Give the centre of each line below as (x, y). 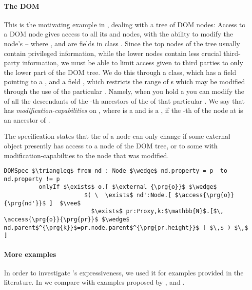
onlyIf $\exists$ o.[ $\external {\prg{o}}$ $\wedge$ (128, 187)
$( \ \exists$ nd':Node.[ (128, 195)
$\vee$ (70, 203)
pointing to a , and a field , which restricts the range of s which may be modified (125, 82)
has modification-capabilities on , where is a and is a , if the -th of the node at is (124, 110)
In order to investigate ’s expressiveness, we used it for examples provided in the (124, 272)
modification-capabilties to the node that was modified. (87, 155)
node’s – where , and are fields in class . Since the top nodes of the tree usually (122, 43)
